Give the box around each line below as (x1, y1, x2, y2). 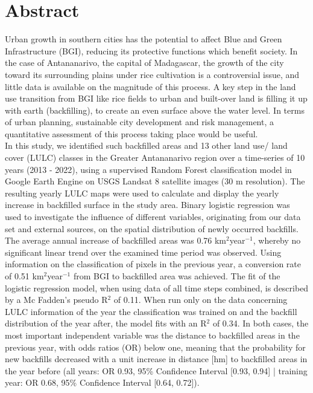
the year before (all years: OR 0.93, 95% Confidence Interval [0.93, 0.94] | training (5, 364, 308, 377)
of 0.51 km (5, 270, 44, 282)
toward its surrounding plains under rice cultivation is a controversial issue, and (5, 68, 300, 80)
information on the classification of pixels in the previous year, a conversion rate (5, 258, 301, 270)
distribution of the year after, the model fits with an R (5, 317, 207, 330)
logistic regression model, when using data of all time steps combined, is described (5, 281, 309, 294)
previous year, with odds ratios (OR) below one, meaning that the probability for (5, 340, 306, 353)
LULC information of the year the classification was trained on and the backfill (5, 305, 297, 317)
